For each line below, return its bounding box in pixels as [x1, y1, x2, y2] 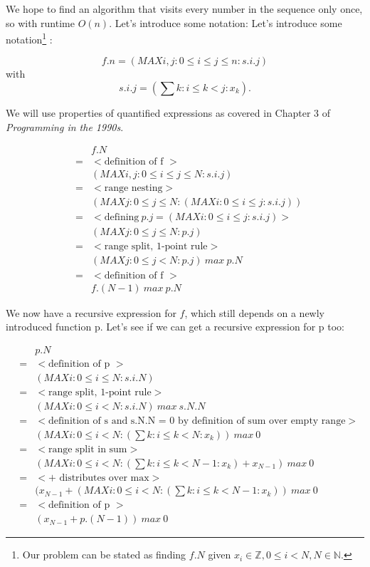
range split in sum [48, 444, 127, 454]
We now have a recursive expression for [6, 305, 176, 320]
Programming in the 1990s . [6, 119, 124, 134]
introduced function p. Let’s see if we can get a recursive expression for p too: [6, 319, 344, 334]
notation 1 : [6, 30, 53, 46]
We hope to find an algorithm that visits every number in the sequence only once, [6, 1, 363, 16]
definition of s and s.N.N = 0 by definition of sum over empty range [48, 415, 346, 426]
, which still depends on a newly [184, 305, 325, 320]
